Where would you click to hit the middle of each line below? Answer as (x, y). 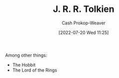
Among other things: (26, 55)
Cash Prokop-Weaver (84, 23)
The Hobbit (24, 65)
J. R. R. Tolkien (84, 9)
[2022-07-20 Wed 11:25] (84, 32)
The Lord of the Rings (35, 70)
